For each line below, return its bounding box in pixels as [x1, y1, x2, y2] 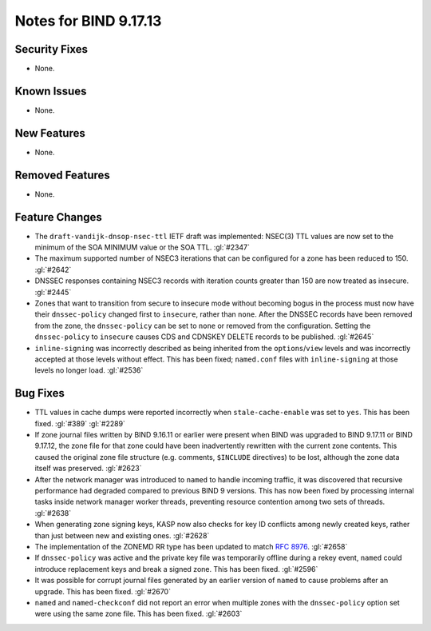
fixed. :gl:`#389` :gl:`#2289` [34, 418, 125, 428]
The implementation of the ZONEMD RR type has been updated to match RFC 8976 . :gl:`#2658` [34, 541, 348, 551]
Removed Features [14, 168, 111, 182]
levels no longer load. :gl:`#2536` [34, 365, 144, 375]
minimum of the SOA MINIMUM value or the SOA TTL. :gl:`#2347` [34, 242, 251, 252]
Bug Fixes [14, 386, 65, 400]
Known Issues [14, 84, 87, 98]
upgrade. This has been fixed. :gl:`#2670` [34, 586, 172, 596]
